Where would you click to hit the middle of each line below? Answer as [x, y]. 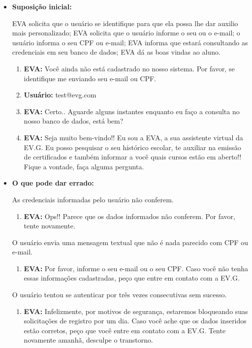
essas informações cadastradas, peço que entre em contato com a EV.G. [132, 278]
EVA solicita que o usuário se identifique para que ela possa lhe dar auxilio [125, 23]
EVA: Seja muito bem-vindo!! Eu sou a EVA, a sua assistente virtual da [133, 137]
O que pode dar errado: [53, 183]
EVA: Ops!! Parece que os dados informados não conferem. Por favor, [129, 216]
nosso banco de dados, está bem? [74, 121]
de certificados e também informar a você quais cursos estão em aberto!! [133, 157]
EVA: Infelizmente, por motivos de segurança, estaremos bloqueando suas [136, 311]
